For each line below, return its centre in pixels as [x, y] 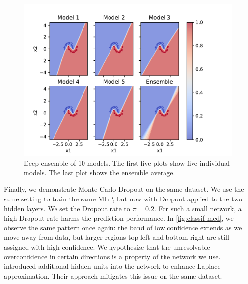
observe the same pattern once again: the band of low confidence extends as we [123, 227]
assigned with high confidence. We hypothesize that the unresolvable [107, 246]
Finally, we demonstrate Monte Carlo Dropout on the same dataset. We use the [124, 189]
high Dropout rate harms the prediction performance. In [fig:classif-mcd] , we [119, 218]
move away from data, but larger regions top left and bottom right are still [117, 237]
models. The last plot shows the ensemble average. [99, 172]
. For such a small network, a [198, 208]
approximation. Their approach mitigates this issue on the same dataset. [113, 275]
